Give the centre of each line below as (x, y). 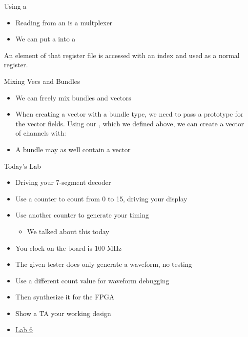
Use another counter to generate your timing (82, 215)
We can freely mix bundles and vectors (73, 97)
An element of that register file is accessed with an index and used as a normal (122, 55)
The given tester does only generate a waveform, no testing (104, 264)
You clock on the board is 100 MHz (68, 248)
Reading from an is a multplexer (64, 22)
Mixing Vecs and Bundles (42, 81)
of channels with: (41, 133)
